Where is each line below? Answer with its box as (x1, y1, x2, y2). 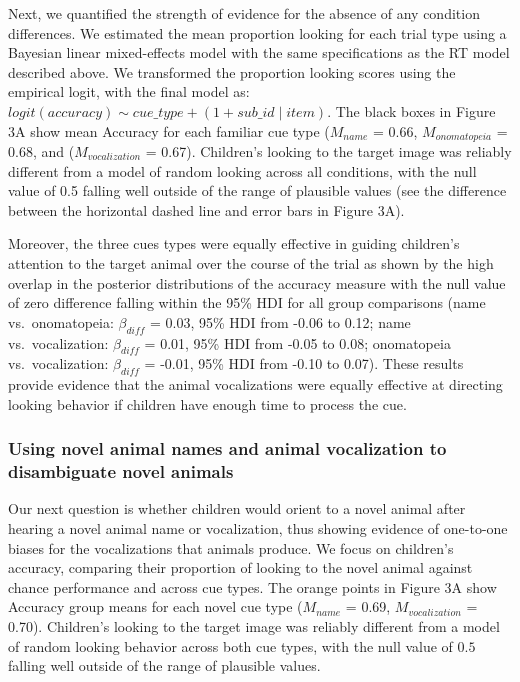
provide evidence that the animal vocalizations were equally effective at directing (8, 374, 503, 395)
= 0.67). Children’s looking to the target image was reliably (145, 141, 512, 162)
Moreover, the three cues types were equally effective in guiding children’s (8, 233, 460, 254)
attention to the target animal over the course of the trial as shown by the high (8, 252, 494, 273)
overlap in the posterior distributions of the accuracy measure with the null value (8, 272, 506, 293)
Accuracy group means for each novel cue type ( (8, 596, 303, 617)
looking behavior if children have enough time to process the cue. (8, 393, 407, 414)
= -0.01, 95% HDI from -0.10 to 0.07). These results (144, 353, 464, 374)
